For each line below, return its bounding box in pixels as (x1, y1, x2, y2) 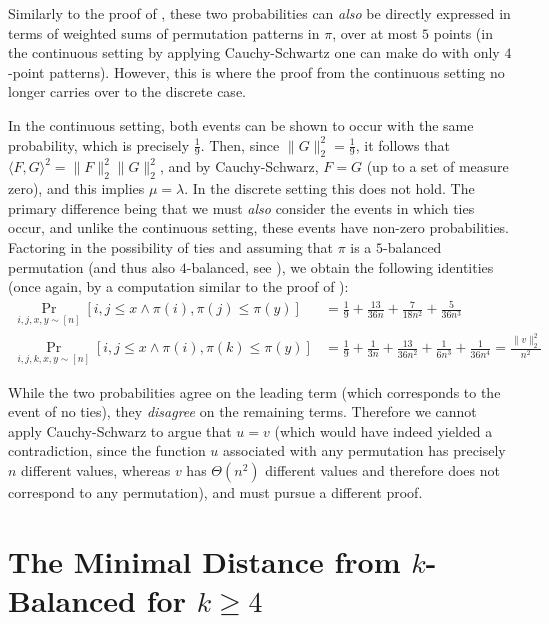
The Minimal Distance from (8, 540, 401, 581)
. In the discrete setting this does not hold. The (184, 178, 475, 199)
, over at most (332, 22, 418, 43)
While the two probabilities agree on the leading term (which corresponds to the (8, 381, 501, 402)
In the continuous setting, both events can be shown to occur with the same (8, 114, 474, 135)
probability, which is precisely (8, 134, 190, 155)
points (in (433, 22, 493, 43)
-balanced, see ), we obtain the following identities (186, 256, 494, 277)
